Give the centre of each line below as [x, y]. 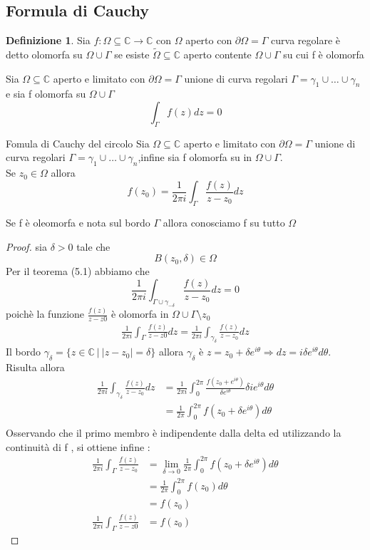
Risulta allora [35, 367]
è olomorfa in [140, 314]
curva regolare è [305, 40]
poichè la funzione [45, 314]
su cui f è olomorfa [324, 55]
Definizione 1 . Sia [48, 40]
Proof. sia [26, 246]
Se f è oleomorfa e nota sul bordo [78, 223]
